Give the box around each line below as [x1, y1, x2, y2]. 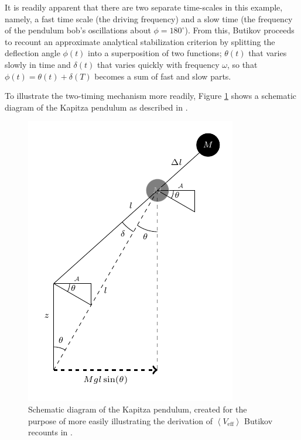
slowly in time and [5, 58, 71, 70]
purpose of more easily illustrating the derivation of [28, 414, 213, 427]
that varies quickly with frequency [97, 58, 220, 70]
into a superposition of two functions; [88, 47, 222, 59]
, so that [227, 58, 258, 70]
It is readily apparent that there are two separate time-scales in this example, [5, 1, 283, 13]
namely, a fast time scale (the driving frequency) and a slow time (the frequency [5, 12, 293, 25]
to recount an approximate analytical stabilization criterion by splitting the [5, 35, 275, 47]
